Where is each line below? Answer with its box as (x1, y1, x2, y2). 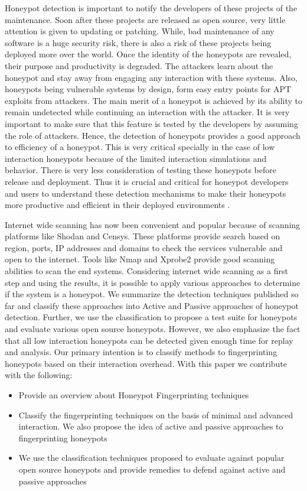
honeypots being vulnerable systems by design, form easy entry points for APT (5, 83, 292, 95)
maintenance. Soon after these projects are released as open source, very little (5, 13, 286, 25)
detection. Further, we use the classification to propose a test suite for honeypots (5, 311, 298, 323)
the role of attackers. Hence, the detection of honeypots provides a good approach (5, 129, 301, 141)
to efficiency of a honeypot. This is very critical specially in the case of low (5, 141, 275, 153)
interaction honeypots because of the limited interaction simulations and (5, 152, 267, 164)
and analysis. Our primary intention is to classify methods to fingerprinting (5, 346, 277, 358)
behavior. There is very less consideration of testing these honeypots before (5, 164, 276, 176)
